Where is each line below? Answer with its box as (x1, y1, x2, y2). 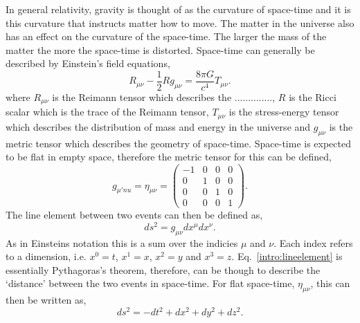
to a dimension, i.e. (6, 249, 87, 264)
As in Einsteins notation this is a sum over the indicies (6, 235, 238, 250)
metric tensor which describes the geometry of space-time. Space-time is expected (6, 136, 351, 150)
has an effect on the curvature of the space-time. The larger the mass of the (6, 29, 327, 44)
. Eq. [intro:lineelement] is (231, 249, 343, 264)
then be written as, (6, 293, 87, 307)
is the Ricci (289, 90, 336, 104)
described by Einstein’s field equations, (6, 56, 170, 71)
